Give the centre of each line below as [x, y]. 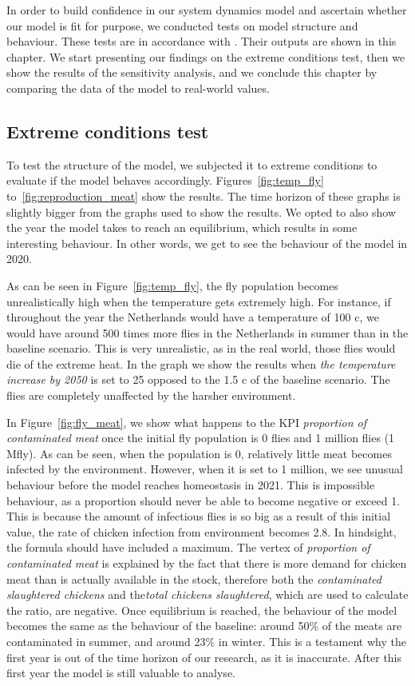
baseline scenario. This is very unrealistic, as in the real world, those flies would [201, 348]
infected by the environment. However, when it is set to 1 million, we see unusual [205, 469]
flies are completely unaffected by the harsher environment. [151, 395]
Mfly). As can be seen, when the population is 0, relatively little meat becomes [199, 453]
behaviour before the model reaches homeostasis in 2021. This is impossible [191, 485]
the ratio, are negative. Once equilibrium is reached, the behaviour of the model [202, 610]
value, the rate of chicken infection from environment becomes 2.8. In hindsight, [202, 531]
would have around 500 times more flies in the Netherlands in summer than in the [207, 332]
